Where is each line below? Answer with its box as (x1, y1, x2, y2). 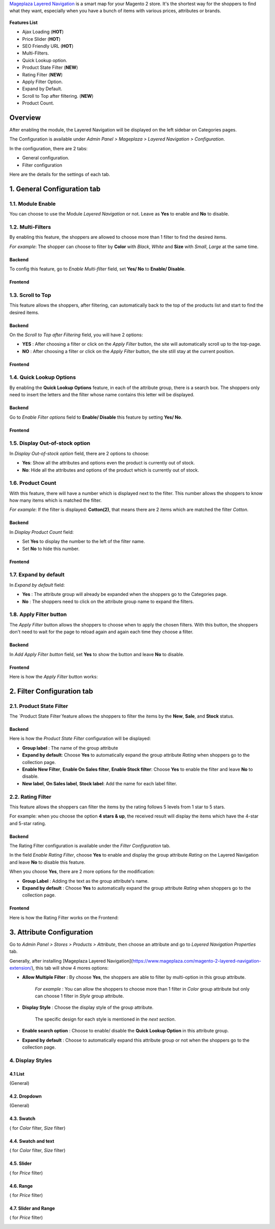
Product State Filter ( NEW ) (22, 64, 78, 71)
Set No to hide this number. (22, 545, 80, 552)
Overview (9, 113, 41, 122)
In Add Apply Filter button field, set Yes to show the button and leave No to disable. (9, 651, 184, 657)
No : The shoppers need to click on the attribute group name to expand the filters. (22, 598, 194, 605)
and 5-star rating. (9, 820, 46, 826)
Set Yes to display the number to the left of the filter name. (22, 538, 145, 544)
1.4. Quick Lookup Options (9, 374, 76, 381)
